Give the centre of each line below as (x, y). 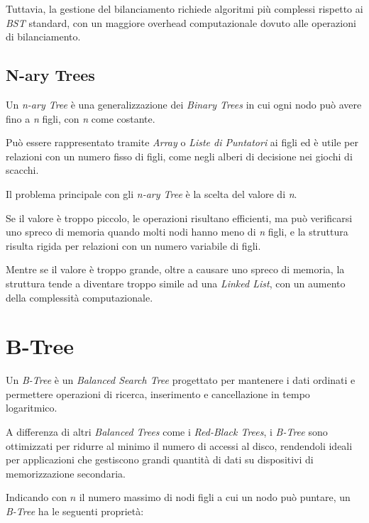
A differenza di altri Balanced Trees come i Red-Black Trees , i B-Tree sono (167, 432)
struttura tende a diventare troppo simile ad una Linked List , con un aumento (176, 283)
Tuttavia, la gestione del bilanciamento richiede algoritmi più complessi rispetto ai (184, 9)
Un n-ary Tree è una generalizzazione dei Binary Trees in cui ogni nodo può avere (184, 104)
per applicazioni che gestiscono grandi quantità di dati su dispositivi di (160, 459)
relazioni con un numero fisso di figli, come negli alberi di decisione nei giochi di (179, 156)
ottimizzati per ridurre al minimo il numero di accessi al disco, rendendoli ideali (179, 445)
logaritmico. (32, 408)
